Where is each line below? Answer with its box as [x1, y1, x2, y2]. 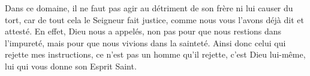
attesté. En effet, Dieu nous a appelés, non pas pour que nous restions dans [5, 25, 282, 37]
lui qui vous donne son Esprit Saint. [5, 59, 137, 72]
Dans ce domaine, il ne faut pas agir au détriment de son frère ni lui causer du [5, 2, 293, 14]
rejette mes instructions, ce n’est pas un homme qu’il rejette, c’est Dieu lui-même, [5, 48, 306, 61]
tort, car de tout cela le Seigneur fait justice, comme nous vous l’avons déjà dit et [5, 13, 304, 26]
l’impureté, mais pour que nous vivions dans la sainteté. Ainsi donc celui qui [5, 36, 286, 49]
